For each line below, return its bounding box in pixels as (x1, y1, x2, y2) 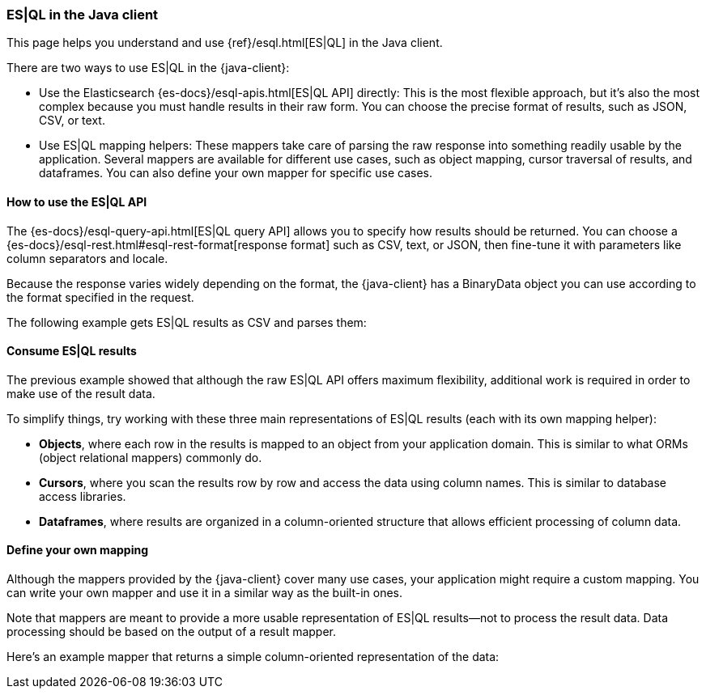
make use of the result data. (6, 386, 155, 400)
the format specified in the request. (6, 290, 194, 304)
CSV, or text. (39, 113, 105, 128)
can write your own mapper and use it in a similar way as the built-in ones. (6, 586, 403, 600)
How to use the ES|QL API (6, 194, 147, 209)
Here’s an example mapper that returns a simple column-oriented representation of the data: (6, 650, 500, 664)
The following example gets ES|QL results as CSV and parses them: (6, 315, 367, 329)
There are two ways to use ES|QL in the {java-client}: (6, 61, 290, 75)
